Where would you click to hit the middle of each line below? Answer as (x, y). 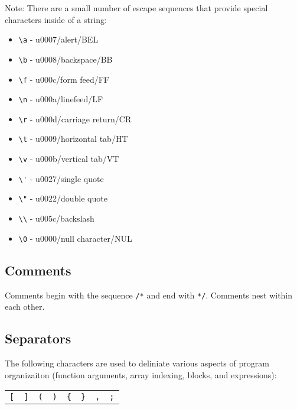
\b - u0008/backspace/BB (66, 59)
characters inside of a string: (56, 19)
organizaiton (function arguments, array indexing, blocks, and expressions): (141, 374)
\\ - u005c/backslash (56, 218)
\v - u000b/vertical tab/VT (69, 159)
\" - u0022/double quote (63, 198)
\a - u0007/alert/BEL (58, 39)
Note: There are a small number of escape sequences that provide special (136, 8)
